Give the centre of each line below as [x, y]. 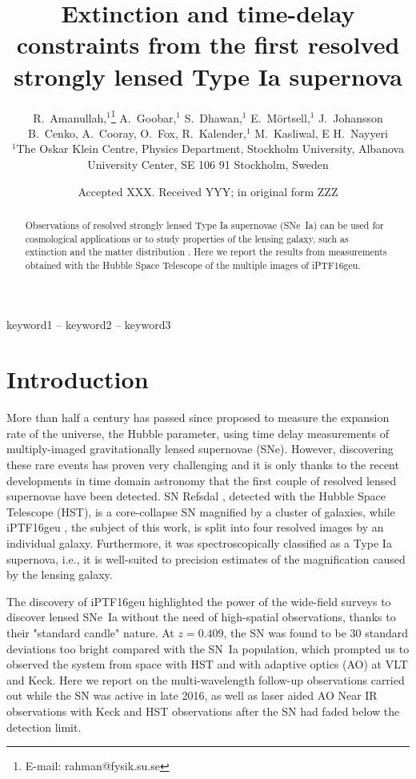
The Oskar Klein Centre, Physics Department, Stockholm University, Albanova [210, 149]
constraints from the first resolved [208, 44]
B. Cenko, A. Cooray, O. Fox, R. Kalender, [137, 133]
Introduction [78, 379]
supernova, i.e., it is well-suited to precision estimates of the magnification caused [206, 558]
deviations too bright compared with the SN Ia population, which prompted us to [208, 648]
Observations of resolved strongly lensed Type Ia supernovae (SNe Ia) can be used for [204, 225]
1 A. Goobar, [144, 116]
